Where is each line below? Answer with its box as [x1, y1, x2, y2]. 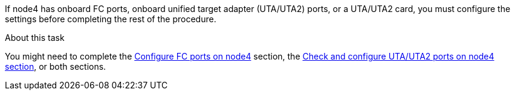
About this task [5, 32, 65, 43]
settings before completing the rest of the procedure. [5, 14, 216, 24]
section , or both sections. [5, 61, 106, 72]
